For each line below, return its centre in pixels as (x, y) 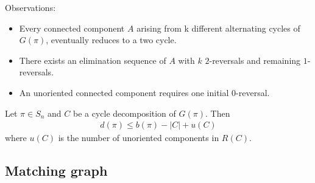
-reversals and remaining (255, 60)
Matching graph (56, 171)
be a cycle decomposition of (125, 113)
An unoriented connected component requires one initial (124, 92)
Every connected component (72, 28)
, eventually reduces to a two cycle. (111, 40)
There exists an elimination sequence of (93, 60)
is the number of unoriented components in (139, 138)
